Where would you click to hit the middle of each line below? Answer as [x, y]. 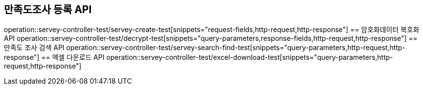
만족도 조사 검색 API [34, 48]
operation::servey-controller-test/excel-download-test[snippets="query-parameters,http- [250, 57]
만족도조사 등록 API [48, 9]
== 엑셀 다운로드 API [73, 57]
